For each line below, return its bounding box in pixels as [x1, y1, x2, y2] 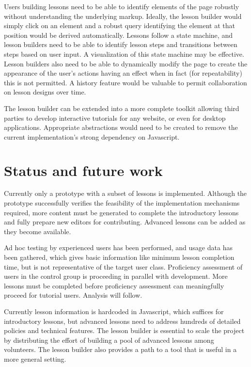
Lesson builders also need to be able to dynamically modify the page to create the [4, 58, 248, 68]
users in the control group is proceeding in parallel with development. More [4, 271, 228, 281]
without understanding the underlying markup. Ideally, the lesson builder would [4, 11, 242, 21]
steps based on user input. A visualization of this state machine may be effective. [4, 48, 244, 59]
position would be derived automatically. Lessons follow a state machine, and [4, 30, 233, 40]
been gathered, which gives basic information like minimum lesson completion [4, 252, 235, 262]
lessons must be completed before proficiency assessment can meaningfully [4, 280, 224, 290]
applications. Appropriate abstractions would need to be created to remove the [4, 122, 238, 132]
